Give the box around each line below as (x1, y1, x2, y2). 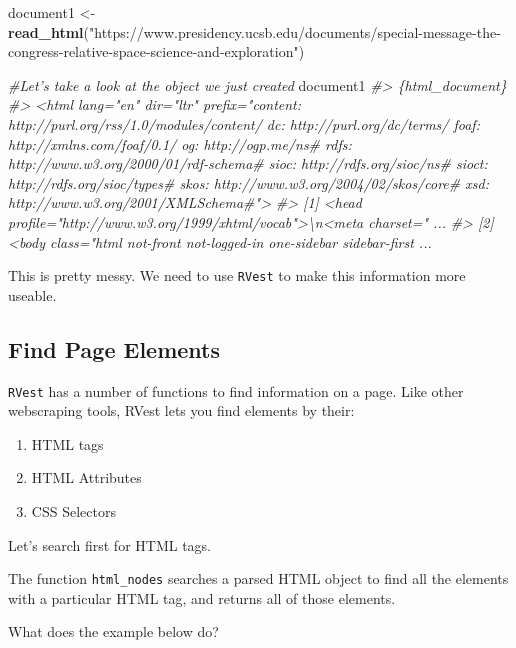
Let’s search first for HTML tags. (8, 534, 212, 555)
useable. (8, 284, 57, 305)
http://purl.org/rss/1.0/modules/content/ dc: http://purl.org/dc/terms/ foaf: (8, 113, 480, 134)
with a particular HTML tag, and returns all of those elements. (8, 587, 396, 608)
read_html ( (8, 21, 90, 42)
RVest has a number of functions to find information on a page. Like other (8, 380, 464, 401)
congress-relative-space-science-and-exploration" (8, 41, 299, 62)
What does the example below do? (8, 621, 219, 642)
